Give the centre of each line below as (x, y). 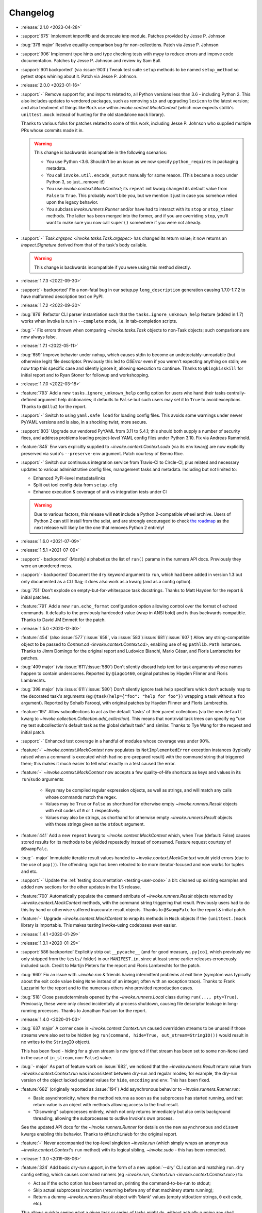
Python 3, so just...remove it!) (76, 181)
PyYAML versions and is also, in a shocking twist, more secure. (84, 422)
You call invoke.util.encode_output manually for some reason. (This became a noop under (142, 175)
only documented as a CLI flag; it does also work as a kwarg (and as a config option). (106, 581)
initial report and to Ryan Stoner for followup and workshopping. (85, 375)
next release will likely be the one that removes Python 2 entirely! (99, 528)
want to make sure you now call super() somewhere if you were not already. (124, 223)
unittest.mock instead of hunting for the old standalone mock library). (93, 115)
